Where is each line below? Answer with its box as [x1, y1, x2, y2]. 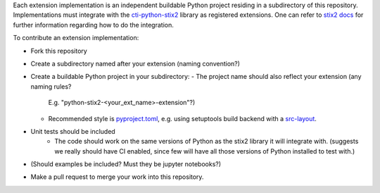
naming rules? [30, 82, 72, 91]
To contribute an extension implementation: [13, 34, 139, 42]
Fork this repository [30, 46, 87, 55]
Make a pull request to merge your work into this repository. [30, 173, 204, 181]
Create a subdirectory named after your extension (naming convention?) [30, 59, 241, 68]
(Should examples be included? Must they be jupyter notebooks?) [30, 160, 222, 168]
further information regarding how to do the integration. [13, 20, 174, 29]
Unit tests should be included [30, 127, 115, 135]
